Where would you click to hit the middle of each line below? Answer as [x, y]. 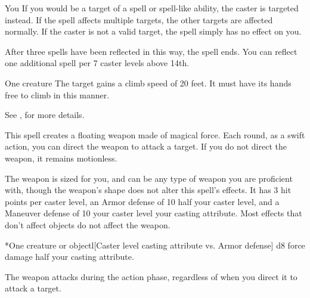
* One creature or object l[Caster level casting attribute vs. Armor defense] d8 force [155, 245]
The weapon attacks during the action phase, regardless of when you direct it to [151, 276]
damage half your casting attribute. [69, 257]
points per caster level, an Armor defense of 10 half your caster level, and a [142, 201]
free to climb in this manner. [57, 94]
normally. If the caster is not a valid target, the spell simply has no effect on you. [153, 31]
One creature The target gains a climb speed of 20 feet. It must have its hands [148, 83]
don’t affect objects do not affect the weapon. [88, 224]
